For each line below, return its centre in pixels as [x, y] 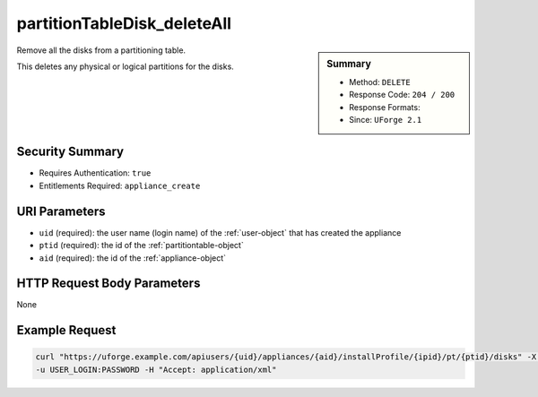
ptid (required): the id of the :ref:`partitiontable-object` [141, 246]
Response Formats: [385, 107]
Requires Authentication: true [95, 173]
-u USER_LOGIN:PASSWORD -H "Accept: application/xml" [156, 369]
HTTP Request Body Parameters [108, 284]
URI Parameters [61, 211]
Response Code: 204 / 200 [402, 95]
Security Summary [70, 152]
